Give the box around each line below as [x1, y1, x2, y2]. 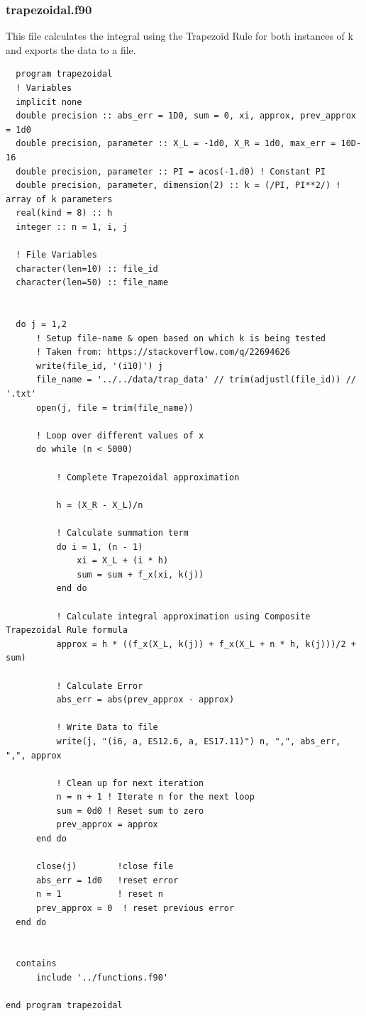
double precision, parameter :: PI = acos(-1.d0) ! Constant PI [16, 166, 326, 177]
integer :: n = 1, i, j [16, 221, 128, 232]
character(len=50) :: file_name [16, 277, 169, 288]
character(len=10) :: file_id [16, 263, 158, 274]
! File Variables [16, 250, 97, 260]
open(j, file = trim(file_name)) [35, 402, 194, 413]
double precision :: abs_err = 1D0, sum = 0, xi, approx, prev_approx [16, 111, 356, 121]
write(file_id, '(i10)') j [35, 360, 163, 371]
